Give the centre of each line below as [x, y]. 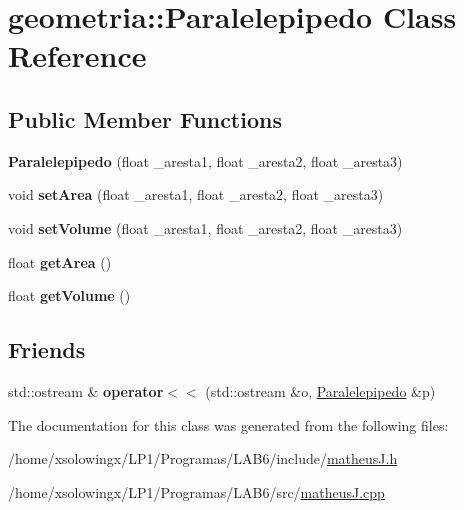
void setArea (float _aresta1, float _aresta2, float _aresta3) [196, 194]
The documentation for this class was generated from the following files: [228, 424]
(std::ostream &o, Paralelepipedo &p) [320, 390]
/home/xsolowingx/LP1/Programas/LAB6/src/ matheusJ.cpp [196, 491]
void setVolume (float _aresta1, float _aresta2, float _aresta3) [205, 227]
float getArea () [60, 261]
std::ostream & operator [86, 390]
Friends [47, 349]
